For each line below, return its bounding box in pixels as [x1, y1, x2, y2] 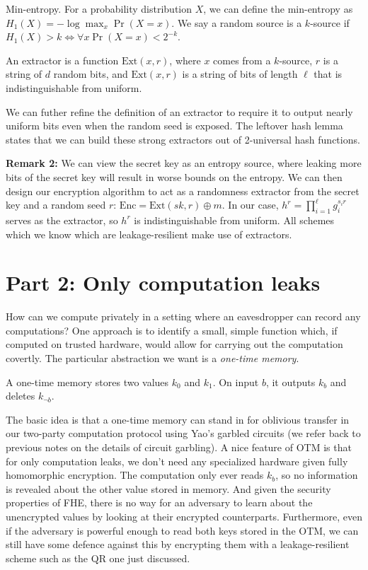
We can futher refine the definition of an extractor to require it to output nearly [6, 104, 353, 119]
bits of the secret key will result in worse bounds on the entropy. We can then [6, 169, 343, 184]
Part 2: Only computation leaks [6, 268, 321, 297]
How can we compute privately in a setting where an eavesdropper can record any [6, 309, 361, 324]
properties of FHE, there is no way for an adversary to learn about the [6, 495, 313, 510]
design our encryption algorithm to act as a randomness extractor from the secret [6, 183, 360, 198]
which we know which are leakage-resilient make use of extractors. [6, 226, 292, 241]
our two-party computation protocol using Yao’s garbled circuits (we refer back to [6, 426, 361, 441]
